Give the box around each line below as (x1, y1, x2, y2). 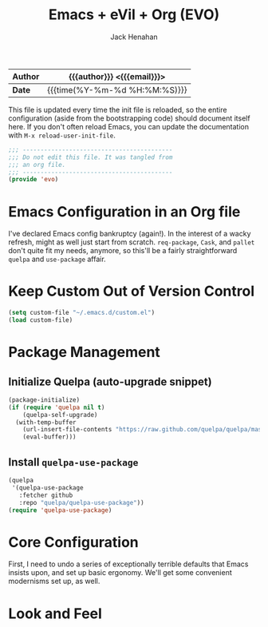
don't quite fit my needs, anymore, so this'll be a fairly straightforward (8, 246, 238, 256)
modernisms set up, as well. (8, 577, 100, 586)
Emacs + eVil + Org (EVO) (48, 6, 220, 24)
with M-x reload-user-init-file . (8, 130, 116, 140)
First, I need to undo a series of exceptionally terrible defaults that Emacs (8, 559, 249, 569)
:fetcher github (18, 491, 73, 499)
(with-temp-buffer (15, 418, 77, 427)
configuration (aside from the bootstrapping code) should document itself (8, 113, 250, 123)
